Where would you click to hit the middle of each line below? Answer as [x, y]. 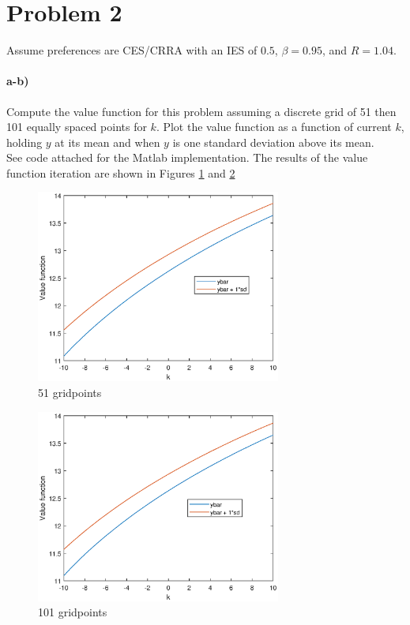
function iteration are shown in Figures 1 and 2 [121, 172]
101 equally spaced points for [77, 127]
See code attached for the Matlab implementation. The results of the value [187, 157]
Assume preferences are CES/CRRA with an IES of [132, 50]
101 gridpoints [73, 612]
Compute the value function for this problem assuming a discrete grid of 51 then [201, 111]
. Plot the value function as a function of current [274, 127]
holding [24, 142]
